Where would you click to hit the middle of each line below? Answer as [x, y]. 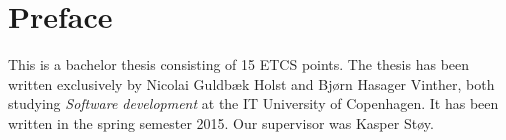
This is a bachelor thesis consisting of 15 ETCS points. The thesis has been [239, 64]
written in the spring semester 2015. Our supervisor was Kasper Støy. [221, 122]
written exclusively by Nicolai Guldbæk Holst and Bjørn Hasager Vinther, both [251, 83]
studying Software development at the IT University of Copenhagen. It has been [253, 103]
